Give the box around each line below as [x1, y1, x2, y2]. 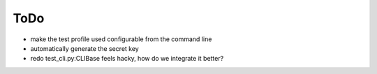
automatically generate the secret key [30, 44, 139, 52]
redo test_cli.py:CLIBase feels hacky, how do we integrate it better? [30, 54, 224, 63]
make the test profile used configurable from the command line [30, 35, 212, 43]
